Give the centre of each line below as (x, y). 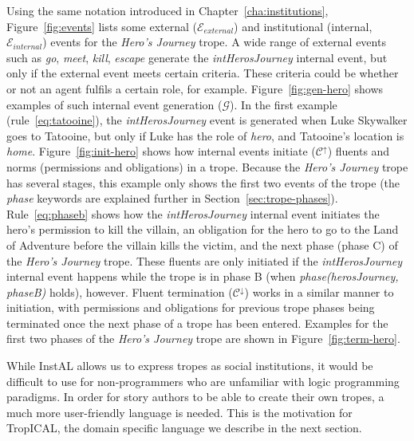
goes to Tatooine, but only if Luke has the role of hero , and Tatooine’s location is (205, 135)
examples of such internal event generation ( (114, 104)
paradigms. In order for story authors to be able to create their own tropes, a (195, 397)
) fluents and (359, 151)
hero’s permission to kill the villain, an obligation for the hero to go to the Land (203, 229)
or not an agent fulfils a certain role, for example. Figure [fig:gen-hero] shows (195, 88)
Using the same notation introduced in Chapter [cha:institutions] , (168, 10)
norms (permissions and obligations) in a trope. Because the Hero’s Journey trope (207, 166)
